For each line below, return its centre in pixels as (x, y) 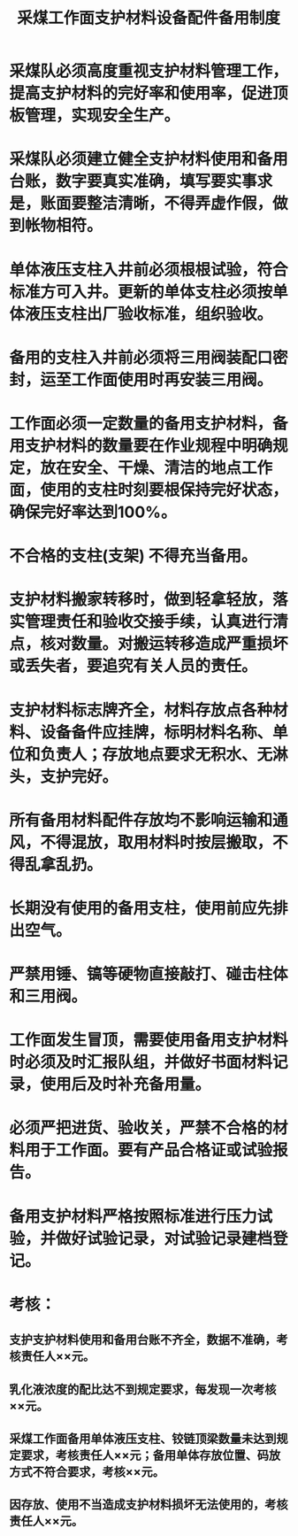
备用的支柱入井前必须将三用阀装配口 (141, 357)
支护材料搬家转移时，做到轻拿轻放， (141, 600)
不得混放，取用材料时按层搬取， (157, 842)
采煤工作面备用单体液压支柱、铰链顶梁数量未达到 (143, 1438)
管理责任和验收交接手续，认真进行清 (157, 622)
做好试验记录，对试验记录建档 (164, 1238)
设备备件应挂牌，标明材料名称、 (157, 732)
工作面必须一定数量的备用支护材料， (141, 424)
